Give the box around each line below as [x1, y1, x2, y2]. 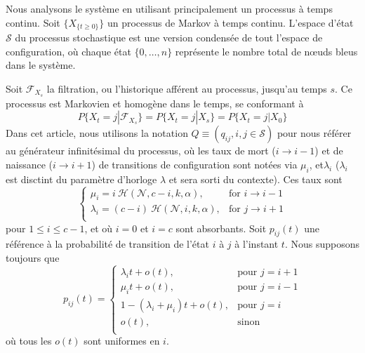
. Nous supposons [284, 237, 359, 251]
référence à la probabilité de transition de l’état [6, 237, 209, 251]
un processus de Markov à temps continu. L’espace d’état [107, 15, 354, 29]
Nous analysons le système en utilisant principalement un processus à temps [6, 1, 333, 15]
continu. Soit [6, 15, 60, 29]
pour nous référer [277, 126, 352, 140]
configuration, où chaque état [6, 44, 131, 58]
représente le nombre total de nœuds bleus [175, 44, 358, 58]
